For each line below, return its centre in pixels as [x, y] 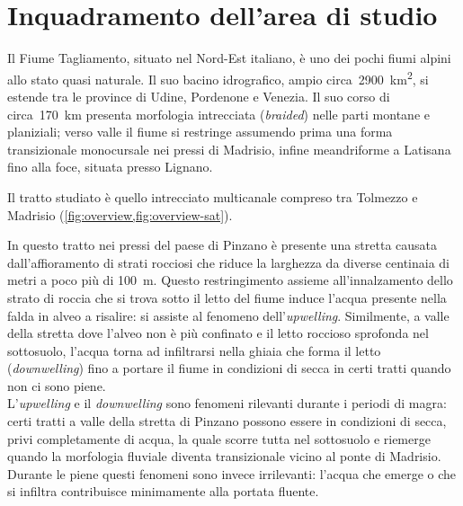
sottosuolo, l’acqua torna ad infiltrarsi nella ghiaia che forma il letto [194, 350]
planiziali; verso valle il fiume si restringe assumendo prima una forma [200, 132]
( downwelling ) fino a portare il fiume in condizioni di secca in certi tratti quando [229, 368]
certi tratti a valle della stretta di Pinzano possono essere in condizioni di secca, [227, 421]
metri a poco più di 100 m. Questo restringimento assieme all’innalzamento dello [230, 280]
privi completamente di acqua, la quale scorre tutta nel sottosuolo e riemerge [219, 438]
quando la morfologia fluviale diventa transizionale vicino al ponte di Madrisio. [224, 456]
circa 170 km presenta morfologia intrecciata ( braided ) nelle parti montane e [218, 114]
